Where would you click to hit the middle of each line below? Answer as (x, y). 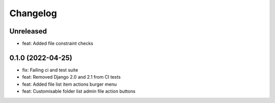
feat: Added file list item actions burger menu (70, 84)
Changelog (33, 13)
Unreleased (28, 31)
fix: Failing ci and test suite (50, 70)
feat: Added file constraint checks (58, 44)
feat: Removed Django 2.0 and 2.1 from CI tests (71, 77)
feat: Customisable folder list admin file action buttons (79, 91)
